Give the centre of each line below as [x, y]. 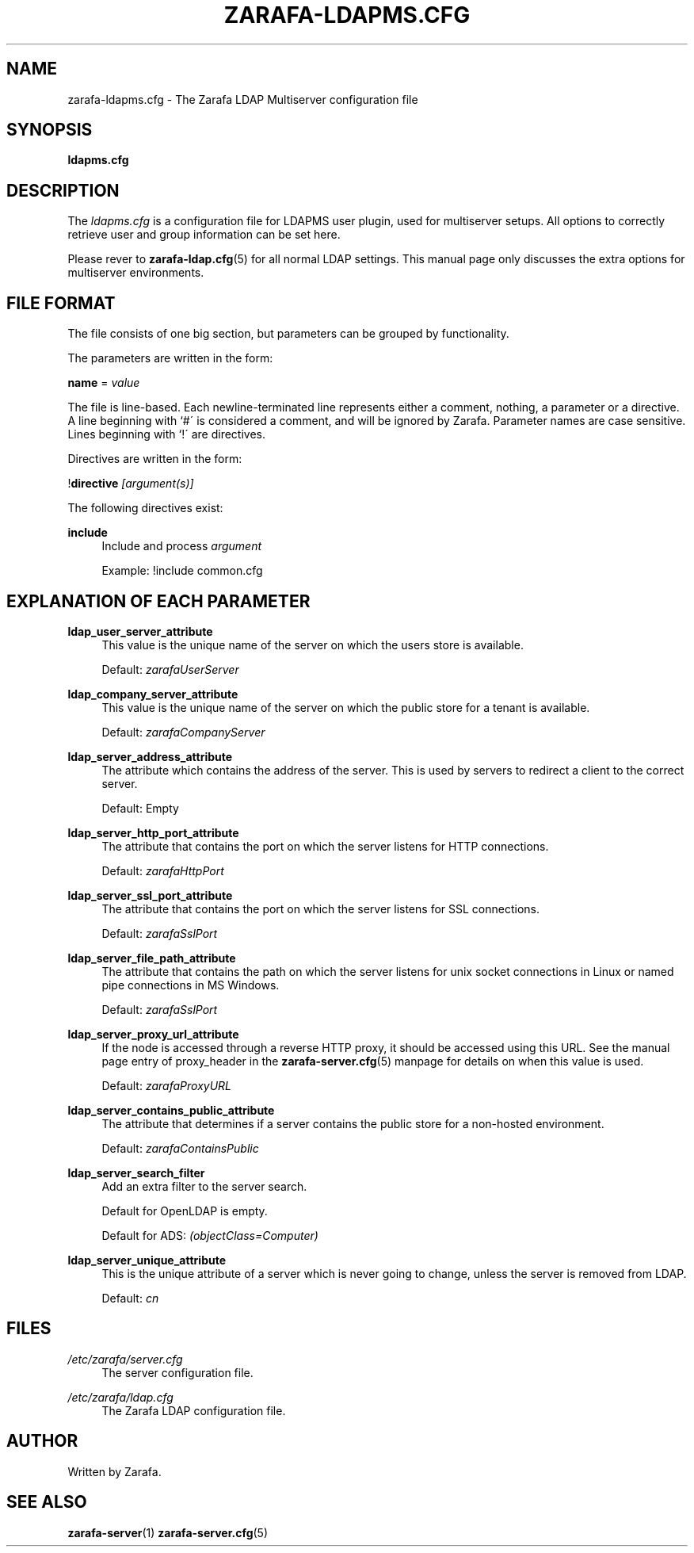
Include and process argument [182, 546]
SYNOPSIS [50, 130]
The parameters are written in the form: [170, 358]
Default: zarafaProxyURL [166, 1085]
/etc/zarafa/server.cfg [125, 1359]
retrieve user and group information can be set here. [204, 235]
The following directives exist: [145, 508]
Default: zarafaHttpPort [163, 870]
